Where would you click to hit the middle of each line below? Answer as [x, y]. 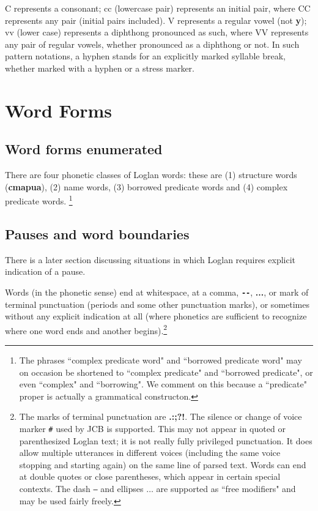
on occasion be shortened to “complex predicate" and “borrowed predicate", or [166, 372]
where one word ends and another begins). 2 [86, 329]
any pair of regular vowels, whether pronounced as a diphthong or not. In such [152, 44]
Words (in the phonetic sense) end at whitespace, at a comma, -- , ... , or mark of [157, 292]
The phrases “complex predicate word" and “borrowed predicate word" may [161, 360]
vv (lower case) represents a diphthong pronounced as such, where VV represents [157, 32]
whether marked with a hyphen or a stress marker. [100, 68]
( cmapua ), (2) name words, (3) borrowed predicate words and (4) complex [146, 186]
